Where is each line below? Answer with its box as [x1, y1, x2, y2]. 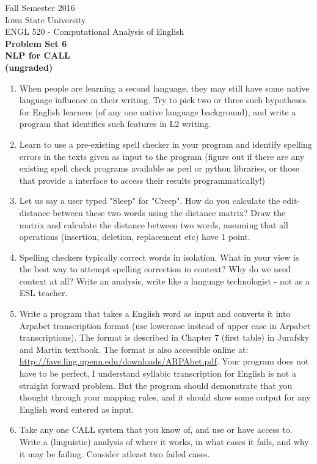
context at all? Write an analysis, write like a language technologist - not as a [19, 274, 310, 287]
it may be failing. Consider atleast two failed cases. [19, 447, 210, 460]
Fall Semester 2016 [5, 1, 75, 13]
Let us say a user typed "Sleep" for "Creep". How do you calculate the [19, 194, 280, 207]
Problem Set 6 [5, 37, 67, 49]
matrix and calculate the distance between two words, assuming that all [19, 218, 288, 231]
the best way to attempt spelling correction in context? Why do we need [19, 263, 291, 275]
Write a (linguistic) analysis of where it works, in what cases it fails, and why [19, 435, 309, 448]
